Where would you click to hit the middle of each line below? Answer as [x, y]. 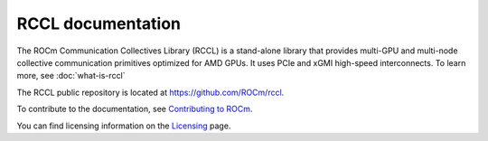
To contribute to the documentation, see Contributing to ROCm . [135, 109]
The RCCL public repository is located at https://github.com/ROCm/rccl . [150, 92]
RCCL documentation [99, 23]
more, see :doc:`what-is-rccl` [71, 76]
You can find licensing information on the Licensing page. [124, 126]
